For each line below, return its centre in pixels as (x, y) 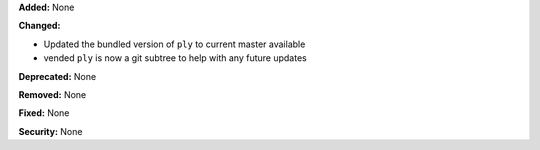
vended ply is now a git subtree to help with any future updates (175, 58)
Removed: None (52, 94)
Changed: (39, 26)
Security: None (50, 131)
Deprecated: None (57, 76)
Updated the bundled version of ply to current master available (174, 44)
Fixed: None (44, 113)
